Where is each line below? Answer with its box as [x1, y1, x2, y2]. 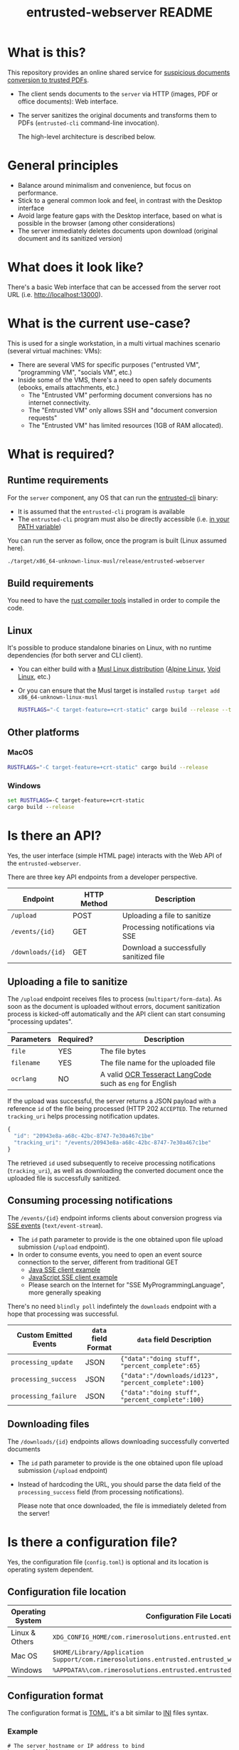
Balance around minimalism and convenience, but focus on [17, 181, 191, 189]
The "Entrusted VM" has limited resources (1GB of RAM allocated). [28, 421, 223, 429]
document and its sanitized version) [17, 233, 123, 243]
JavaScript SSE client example [28, 1272, 118, 1282]
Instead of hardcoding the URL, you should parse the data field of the [17, 1479, 221, 1489]
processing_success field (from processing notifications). [17, 1487, 184, 1496]
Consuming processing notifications [7, 1195, 173, 1207]
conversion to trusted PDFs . [7, 76, 90, 84]
